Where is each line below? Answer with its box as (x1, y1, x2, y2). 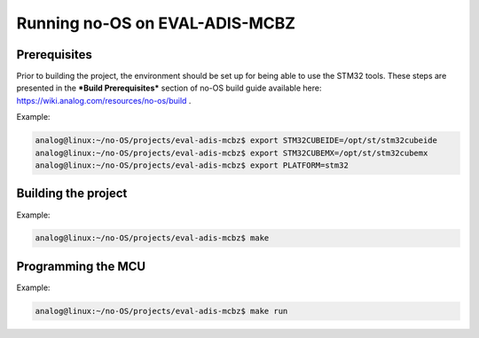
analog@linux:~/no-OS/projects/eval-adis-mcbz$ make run (35, 306, 288, 316)
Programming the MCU (16, 258, 146, 274)
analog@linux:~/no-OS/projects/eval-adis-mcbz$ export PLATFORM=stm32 (35, 161, 349, 170)
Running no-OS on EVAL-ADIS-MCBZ (16, 13, 296, 33)
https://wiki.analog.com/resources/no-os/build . (16, 95, 192, 106)
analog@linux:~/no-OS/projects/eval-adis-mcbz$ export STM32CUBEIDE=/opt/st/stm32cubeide (35, 136, 438, 145)
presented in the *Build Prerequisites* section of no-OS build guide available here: (16, 83, 322, 93)
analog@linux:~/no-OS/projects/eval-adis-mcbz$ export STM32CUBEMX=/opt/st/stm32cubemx (35, 147, 428, 158)
